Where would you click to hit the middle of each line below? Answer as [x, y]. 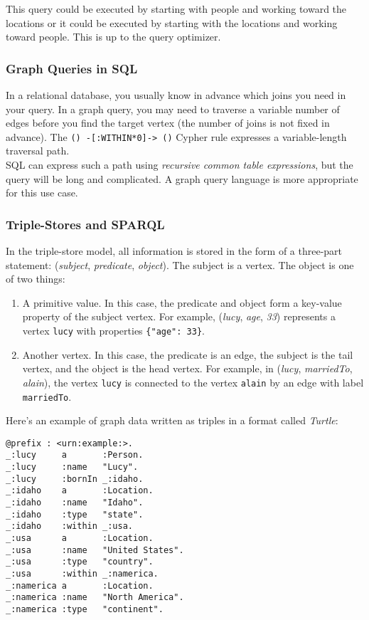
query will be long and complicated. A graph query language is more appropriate [182, 178]
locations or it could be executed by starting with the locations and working [172, 22]
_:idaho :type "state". [75, 514]
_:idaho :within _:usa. [69, 526]
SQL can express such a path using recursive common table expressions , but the [180, 165]
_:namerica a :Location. [80, 585]
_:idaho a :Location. [80, 491]
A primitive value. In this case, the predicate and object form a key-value [182, 302]
